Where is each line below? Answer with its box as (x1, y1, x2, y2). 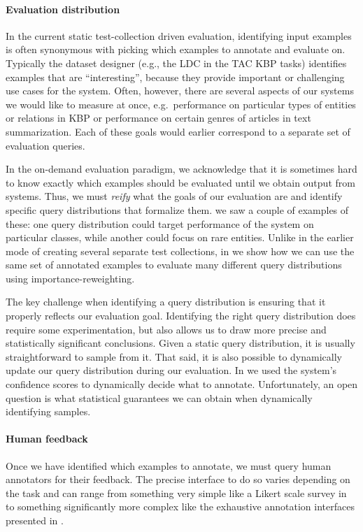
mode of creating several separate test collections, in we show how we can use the (6, 243, 355, 258)
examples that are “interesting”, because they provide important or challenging (6, 69, 345, 84)
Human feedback (6, 431, 88, 446)
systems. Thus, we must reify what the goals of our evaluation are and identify (6, 189, 343, 203)
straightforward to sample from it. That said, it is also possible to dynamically (6, 349, 342, 364)
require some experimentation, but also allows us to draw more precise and (6, 322, 327, 336)
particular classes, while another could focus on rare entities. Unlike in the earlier (6, 230, 354, 245)
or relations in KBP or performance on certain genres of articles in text (6, 110, 311, 125)
